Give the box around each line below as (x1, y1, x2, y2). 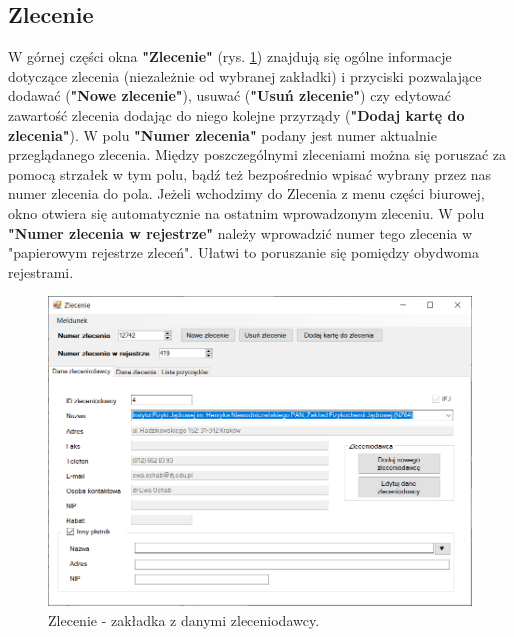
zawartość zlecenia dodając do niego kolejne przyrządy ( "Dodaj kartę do (8, 104, 465, 125)
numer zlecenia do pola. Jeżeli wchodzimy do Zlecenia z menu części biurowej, (8, 183, 485, 204)
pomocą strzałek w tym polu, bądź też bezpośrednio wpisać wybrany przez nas (8, 163, 492, 184)
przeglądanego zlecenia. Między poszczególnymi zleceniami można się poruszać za (8, 144, 507, 165)
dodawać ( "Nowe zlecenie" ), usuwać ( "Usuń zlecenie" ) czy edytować (8, 85, 452, 106)
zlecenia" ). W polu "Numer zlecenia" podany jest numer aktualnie (8, 124, 437, 145)
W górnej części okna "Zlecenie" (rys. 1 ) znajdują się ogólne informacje (8, 46, 452, 67)
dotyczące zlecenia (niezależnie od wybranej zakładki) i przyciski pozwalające (8, 65, 482, 86)
